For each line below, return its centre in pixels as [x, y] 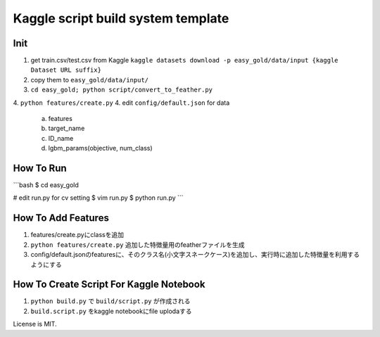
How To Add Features [61, 218]
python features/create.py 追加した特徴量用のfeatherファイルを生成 [138, 244]
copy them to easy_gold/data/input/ [90, 80]
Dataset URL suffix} [66, 70]
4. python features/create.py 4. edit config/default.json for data [121, 103]
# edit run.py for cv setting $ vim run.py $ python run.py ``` [98, 198]
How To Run [40, 168]
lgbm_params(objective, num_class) [100, 148]
